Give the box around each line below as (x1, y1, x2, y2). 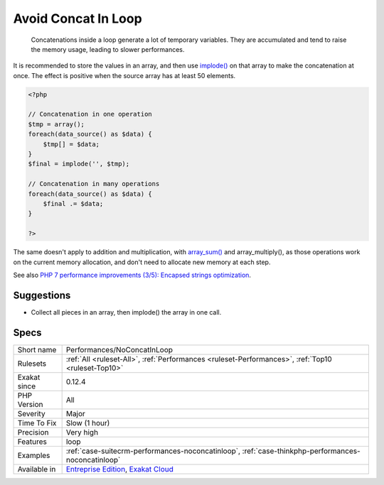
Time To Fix (17, 418, 57, 427)
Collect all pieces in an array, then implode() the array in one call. (31, 307, 222, 316)
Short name (17, 344, 57, 354)
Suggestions (13, 289, 71, 301)
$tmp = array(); (28, 120, 85, 128)
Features (17, 437, 48, 447)
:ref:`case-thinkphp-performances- (242, 446, 361, 456)
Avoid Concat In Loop (13, 11, 142, 26)
